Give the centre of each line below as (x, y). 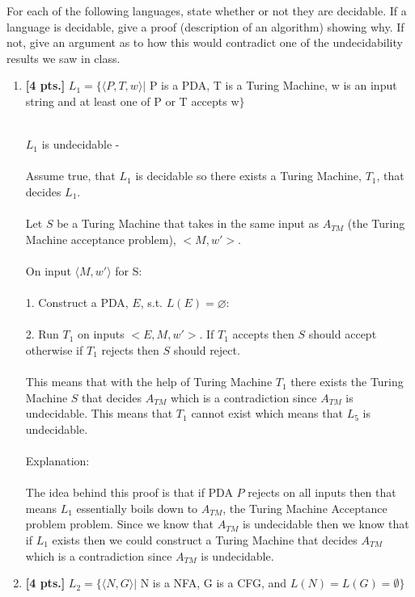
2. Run (42, 334)
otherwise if (54, 349)
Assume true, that (70, 176)
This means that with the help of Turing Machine (149, 382)
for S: (129, 270)
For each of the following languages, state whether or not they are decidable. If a (207, 11)
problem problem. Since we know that (120, 524)
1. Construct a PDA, (77, 303)
